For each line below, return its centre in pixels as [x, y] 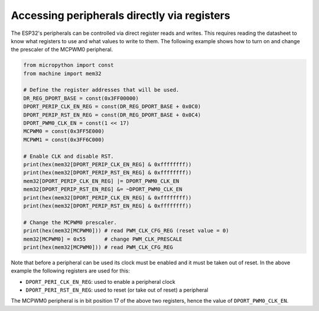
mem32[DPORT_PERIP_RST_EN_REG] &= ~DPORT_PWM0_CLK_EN [103, 189]
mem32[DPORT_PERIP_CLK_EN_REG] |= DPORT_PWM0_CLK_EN [101, 181]
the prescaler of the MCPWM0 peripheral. [62, 50]
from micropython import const [69, 65]
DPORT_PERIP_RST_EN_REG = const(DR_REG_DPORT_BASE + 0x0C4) [112, 115]
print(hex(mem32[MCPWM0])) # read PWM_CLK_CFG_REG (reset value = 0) [126, 231]
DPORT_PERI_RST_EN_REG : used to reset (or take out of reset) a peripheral [117, 290]
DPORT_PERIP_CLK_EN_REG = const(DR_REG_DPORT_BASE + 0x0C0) [112, 107]
